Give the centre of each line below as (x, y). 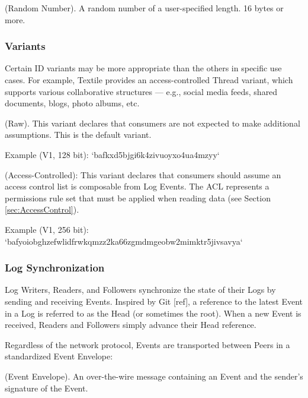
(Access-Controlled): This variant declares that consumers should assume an (143, 174)
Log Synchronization (55, 268)
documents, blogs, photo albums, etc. (72, 103)
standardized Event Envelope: (59, 356)
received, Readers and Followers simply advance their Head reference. (131, 325)
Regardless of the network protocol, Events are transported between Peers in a (147, 344)
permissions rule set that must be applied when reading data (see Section (138, 198)
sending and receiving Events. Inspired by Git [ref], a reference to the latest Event (154, 301)
